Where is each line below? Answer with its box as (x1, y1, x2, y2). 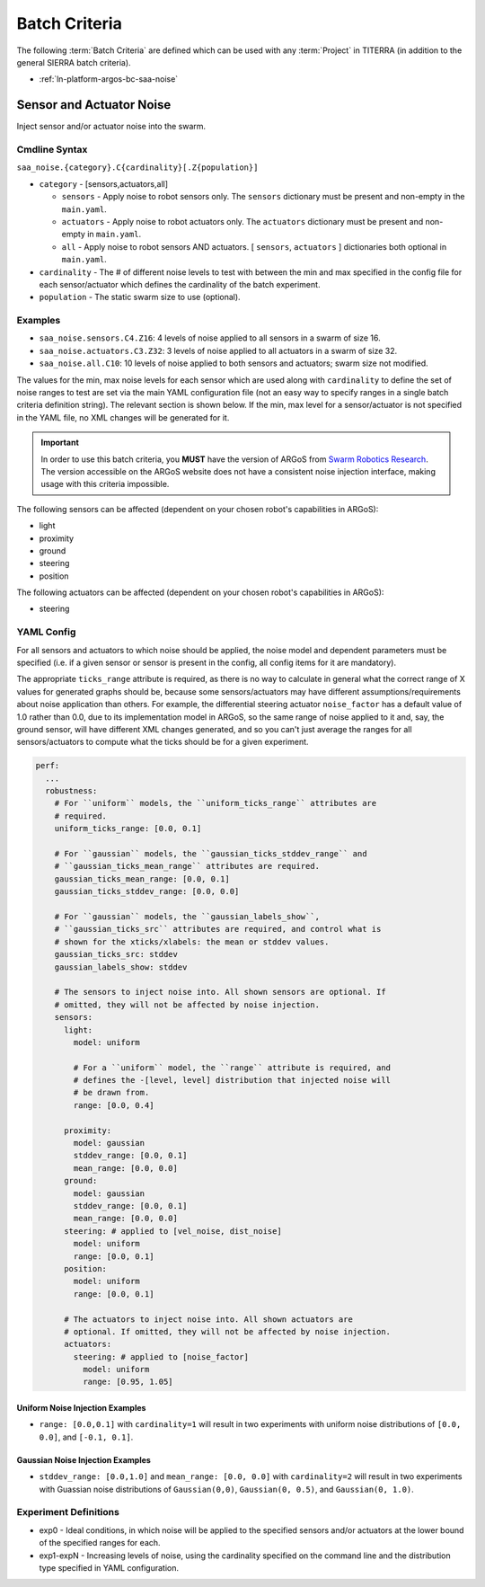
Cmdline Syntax (16, 144, 88, 155)
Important (40, 437, 80, 448)
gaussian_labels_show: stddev (54, 962, 188, 972)
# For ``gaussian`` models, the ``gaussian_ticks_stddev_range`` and (54, 849, 367, 859)
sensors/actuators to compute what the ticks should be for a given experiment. (16, 737, 309, 748)
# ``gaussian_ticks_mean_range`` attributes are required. (54, 861, 321, 872)
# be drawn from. (73, 1087, 150, 1098)
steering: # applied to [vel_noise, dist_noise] (64, 1226, 282, 1236)
